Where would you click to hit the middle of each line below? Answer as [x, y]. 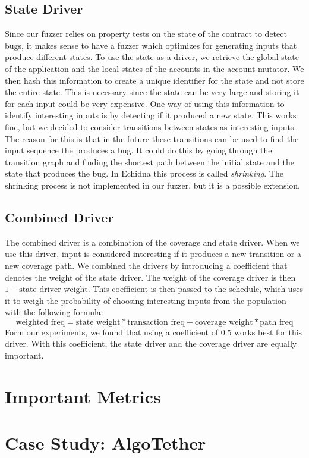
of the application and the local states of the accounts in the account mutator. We [154, 68]
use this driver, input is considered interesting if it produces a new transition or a [153, 254]
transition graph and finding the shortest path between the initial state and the [149, 161]
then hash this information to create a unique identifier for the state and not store [154, 80]
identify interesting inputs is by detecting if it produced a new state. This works [151, 115]
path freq [277, 322]
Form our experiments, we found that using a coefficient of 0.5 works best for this [154, 332]
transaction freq [156, 322]
